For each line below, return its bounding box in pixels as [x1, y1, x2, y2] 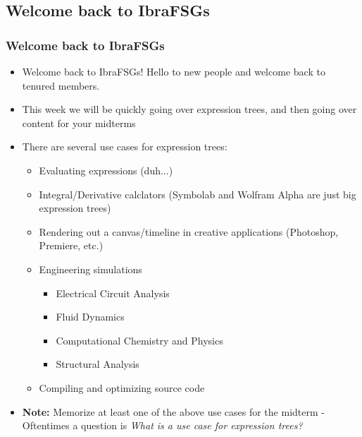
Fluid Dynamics [56, 309, 125, 324]
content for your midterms [22, 115, 136, 130]
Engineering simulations [39, 261, 142, 276]
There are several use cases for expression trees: [22, 139, 227, 154]
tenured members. [22, 78, 100, 92]
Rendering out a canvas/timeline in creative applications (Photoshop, [39, 224, 339, 239]
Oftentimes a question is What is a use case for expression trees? [22, 418, 303, 433]
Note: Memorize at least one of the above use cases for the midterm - [22, 404, 325, 419]
